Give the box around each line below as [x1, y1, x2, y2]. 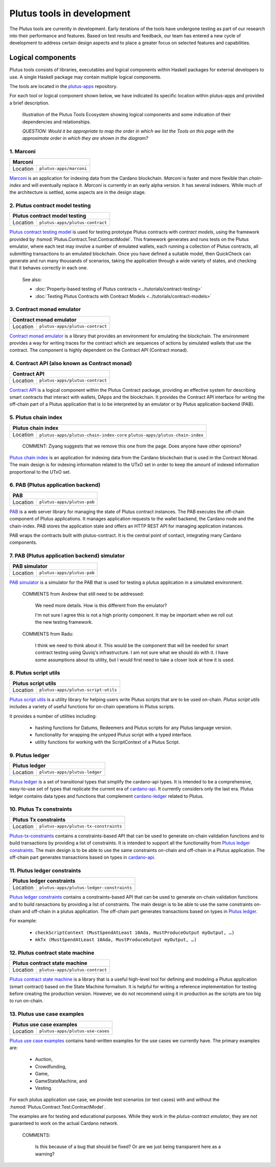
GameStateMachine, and [35, 1078, 87, 1084]
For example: [9, 918, 37, 924]
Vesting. [35, 1085, 53, 1091]
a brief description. [9, 100, 50, 106]
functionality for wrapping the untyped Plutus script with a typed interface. [35, 732, 193, 738]
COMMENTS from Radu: [22, 630, 74, 637]
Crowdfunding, [35, 1063, 66, 1070]
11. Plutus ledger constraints [9, 867, 81, 874]
